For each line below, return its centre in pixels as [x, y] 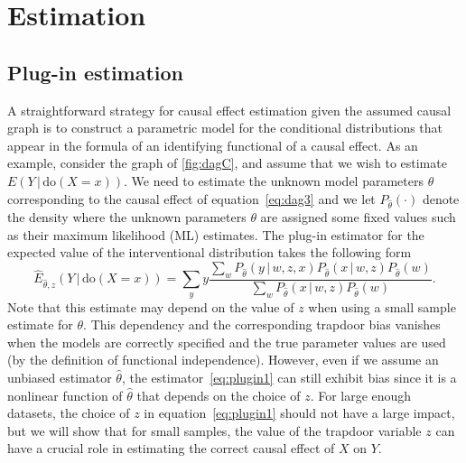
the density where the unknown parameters [127, 217]
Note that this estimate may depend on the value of [151, 306]
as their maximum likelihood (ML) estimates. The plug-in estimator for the [216, 234]
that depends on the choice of [219, 395]
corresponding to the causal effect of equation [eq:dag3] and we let [191, 198]
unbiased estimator [60, 378]
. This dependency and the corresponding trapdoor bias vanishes [262, 324]
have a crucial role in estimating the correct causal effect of [171, 448]
